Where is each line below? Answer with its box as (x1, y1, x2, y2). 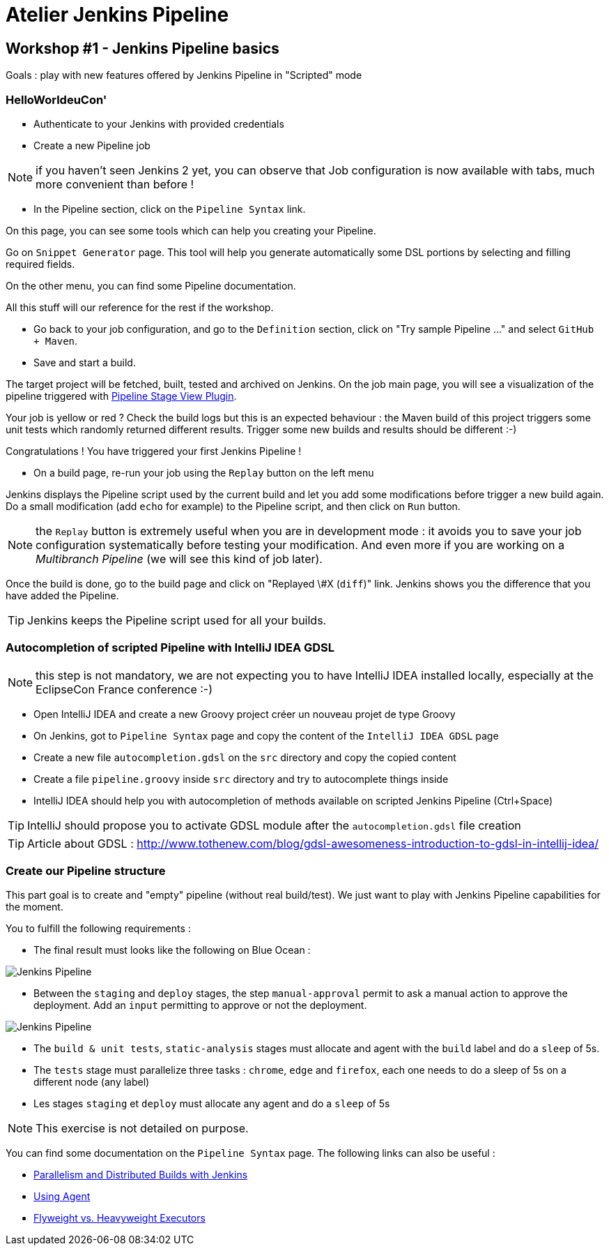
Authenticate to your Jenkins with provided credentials (33, 117, 284, 130)
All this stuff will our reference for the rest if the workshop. (6, 301, 274, 313)
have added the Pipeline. (6, 589, 119, 601)
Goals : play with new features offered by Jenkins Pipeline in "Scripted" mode (6, 69, 362, 82)
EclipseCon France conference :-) (36, 682, 213, 696)
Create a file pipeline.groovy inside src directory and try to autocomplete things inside (33, 772, 449, 785)
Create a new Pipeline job (33, 139, 151, 151)
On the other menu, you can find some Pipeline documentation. (6, 279, 296, 292)
